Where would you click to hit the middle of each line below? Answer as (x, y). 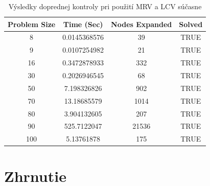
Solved (191, 24)
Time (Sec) (83, 24)
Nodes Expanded (142, 24)
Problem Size (32, 24)
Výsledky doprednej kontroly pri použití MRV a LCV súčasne (105, 6)
